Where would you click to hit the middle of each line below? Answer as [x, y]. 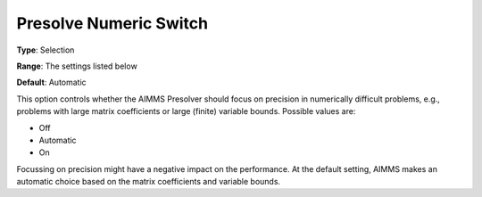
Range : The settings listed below [77, 66]
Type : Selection [46, 50]
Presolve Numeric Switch [112, 23]
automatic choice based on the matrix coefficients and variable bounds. [149, 182]
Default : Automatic [51, 82]
